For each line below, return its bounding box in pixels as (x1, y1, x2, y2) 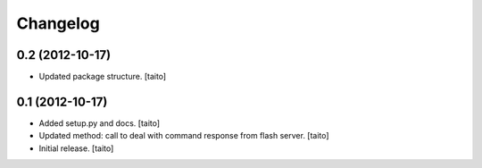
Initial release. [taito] (38, 143, 114, 154)
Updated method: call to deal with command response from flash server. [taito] (38, 130, 329, 141)
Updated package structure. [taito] (38, 71, 167, 82)
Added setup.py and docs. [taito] (38, 117, 161, 129)
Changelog (16, 13, 100, 33)
